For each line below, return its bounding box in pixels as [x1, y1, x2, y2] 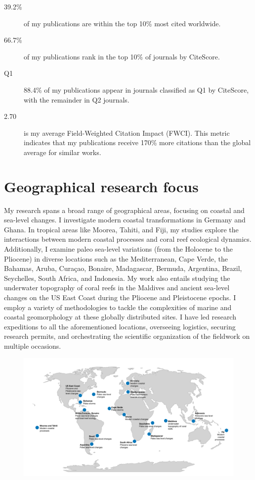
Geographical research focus [4, 176, 199, 196]
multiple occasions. [4, 340, 61, 351]
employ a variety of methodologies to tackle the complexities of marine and [4, 302, 232, 312]
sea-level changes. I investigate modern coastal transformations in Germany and [4, 214, 246, 225]
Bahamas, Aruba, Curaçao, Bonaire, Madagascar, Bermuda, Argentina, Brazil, [4, 263, 242, 273]
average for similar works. [24, 147, 101, 157]
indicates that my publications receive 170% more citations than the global [24, 137, 251, 148]
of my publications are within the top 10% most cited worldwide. [24, 18, 221, 28]
